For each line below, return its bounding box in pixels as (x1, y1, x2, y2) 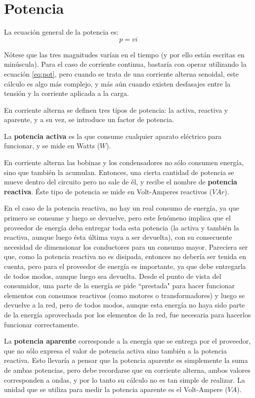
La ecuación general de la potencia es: (4, 27, 119, 37)
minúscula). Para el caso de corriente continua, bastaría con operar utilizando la (4, 59, 247, 69)
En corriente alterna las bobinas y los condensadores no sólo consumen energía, (4, 157, 244, 168)
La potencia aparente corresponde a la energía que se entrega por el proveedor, (4, 336, 251, 346)
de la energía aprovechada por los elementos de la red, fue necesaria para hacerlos (4, 309, 251, 319)
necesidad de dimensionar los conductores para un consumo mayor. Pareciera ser (4, 241, 248, 252)
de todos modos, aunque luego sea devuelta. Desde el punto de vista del (4, 270, 221, 281)
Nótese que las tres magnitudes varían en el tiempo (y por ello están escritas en (4, 49, 245, 59)
